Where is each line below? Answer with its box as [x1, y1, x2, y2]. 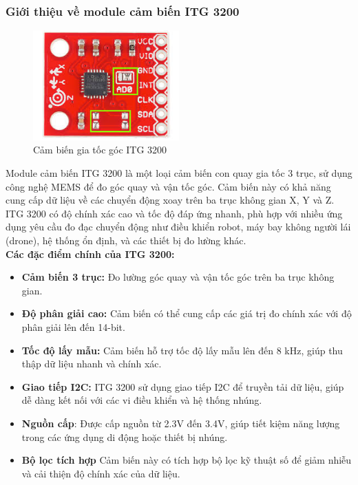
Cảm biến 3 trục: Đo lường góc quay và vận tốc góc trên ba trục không [21, 270, 335, 284]
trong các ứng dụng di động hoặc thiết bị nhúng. [21, 429, 228, 444]
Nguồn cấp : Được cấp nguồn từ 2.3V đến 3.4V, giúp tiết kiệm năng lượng [21, 416, 340, 430]
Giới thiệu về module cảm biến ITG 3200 [6, 2, 240, 19]
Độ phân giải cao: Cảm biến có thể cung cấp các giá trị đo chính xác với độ [21, 306, 352, 321]
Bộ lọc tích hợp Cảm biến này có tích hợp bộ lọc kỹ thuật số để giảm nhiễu [21, 453, 352, 467]
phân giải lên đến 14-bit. [21, 319, 125, 334]
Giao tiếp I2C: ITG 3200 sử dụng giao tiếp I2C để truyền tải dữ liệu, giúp [21, 379, 344, 394]
